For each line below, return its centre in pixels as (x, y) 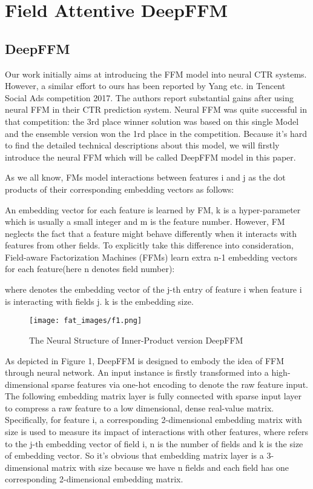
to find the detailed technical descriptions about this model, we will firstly (142, 145)
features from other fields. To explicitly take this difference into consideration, (149, 245)
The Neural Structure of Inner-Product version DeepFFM (136, 340)
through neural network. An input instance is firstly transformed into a (137, 372)
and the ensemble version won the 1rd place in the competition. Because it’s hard (156, 133)
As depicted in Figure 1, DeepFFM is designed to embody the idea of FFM (145, 360)
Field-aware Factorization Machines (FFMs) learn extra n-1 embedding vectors (151, 257)
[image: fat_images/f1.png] (86, 321)
